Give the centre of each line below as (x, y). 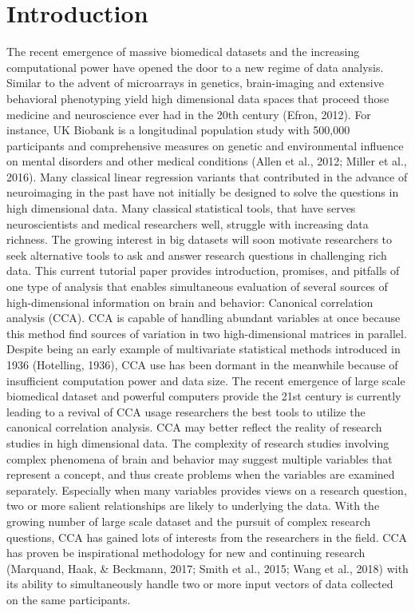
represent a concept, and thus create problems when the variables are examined (201, 474)
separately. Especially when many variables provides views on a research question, (207, 490)
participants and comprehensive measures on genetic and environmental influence (205, 145)
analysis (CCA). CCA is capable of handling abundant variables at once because (204, 318)
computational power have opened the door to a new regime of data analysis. (195, 67)
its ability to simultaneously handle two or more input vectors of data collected (200, 584)
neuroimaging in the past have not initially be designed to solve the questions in (203, 192)
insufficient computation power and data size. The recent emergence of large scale (206, 380)
